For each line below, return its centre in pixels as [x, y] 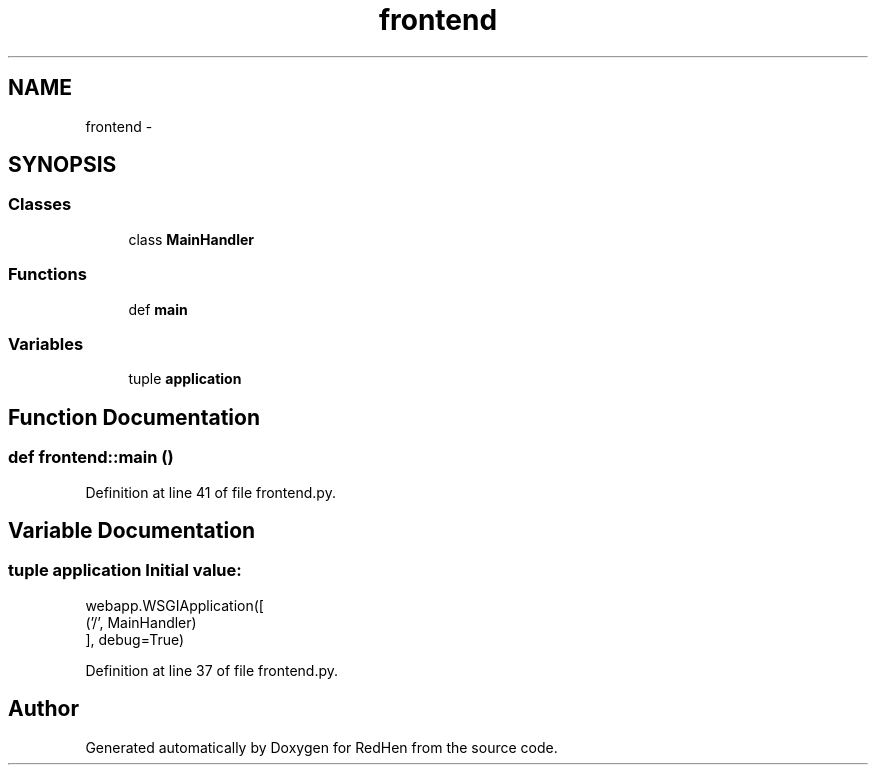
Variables [46, 343]
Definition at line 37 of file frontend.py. [212, 670]
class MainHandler [191, 239]
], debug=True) [135, 639]
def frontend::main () [91, 457]
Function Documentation [134, 417]
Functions [47, 274]
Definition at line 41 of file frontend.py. [210, 492]
